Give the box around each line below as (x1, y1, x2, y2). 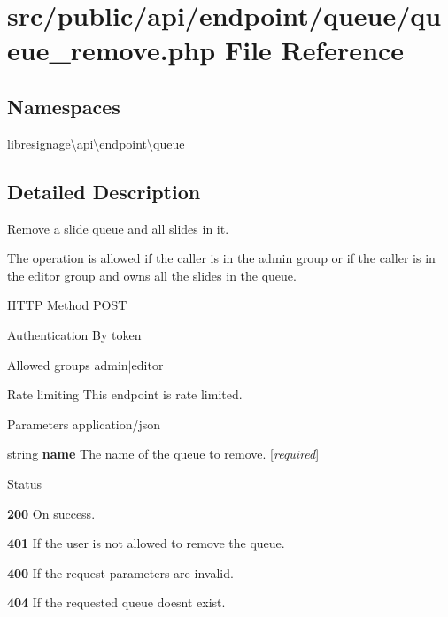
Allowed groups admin (7, 355, 128, 374)
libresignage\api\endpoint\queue (7, 134, 185, 152)
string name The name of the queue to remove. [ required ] (7, 444, 320, 463)
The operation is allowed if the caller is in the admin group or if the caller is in (7, 249, 436, 267)
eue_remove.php (7, 32, 216, 68)
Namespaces (7, 92, 120, 120)
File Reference (224, 32, 405, 68)
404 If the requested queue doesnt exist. (7, 593, 226, 612)
